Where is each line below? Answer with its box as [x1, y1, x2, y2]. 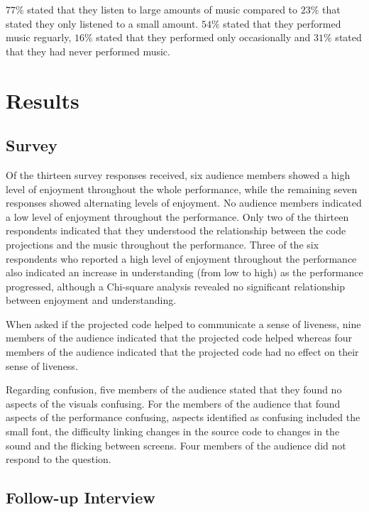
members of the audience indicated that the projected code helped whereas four [6, 330, 352, 345]
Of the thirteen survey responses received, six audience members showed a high [6, 167, 351, 182]
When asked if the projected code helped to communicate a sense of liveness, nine [6, 316, 361, 331]
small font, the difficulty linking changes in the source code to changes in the [6, 424, 340, 439]
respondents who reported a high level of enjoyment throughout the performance [6, 251, 357, 266]
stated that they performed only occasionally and [96, 30, 311, 45]
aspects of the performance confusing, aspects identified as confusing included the [6, 410, 360, 425]
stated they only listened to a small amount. [6, 16, 199, 31]
